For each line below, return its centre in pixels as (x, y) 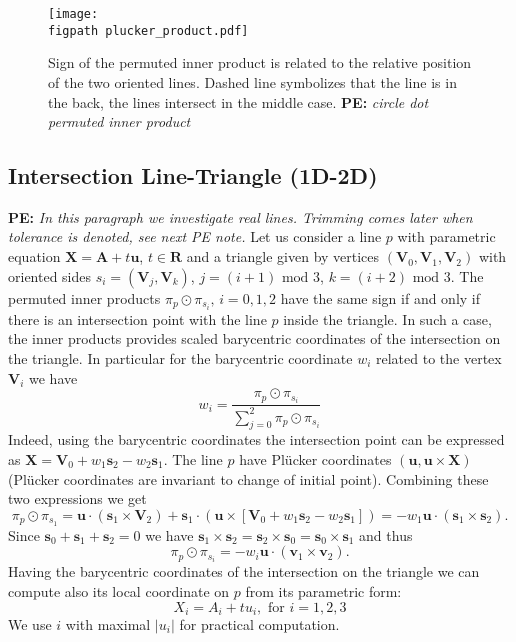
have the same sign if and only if (380, 297)
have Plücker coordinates (315, 459)
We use (30, 623)
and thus (386, 534)
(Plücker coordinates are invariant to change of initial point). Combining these (248, 478)
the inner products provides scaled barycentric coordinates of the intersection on (254, 338)
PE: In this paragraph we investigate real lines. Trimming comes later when (240, 216)
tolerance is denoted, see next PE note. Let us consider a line (195, 236)
